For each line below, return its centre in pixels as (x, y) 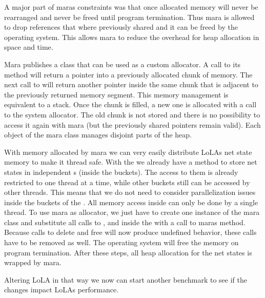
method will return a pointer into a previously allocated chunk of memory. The (128, 74)
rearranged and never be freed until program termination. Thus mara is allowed (129, 17)
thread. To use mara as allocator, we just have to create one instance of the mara (132, 212)
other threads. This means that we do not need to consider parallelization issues (130, 192)
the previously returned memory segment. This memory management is (116, 94)
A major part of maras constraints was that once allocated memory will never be (131, 7)
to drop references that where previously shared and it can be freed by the (121, 27)
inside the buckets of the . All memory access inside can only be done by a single (131, 202)
